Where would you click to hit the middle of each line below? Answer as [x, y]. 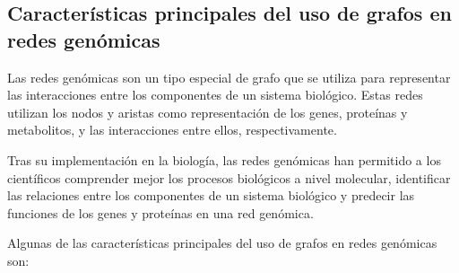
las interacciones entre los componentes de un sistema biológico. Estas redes [215, 95]
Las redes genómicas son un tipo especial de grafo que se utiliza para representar [229, 77]
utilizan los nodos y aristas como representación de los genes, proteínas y [208, 112]
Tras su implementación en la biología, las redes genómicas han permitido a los [224, 159]
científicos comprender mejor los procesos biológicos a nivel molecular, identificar [229, 177]
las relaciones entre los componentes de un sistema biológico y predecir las [211, 195]
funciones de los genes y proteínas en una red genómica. [160, 212]
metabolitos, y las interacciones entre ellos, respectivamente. [172, 130]
